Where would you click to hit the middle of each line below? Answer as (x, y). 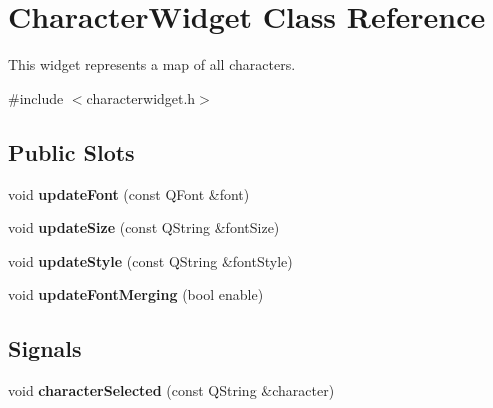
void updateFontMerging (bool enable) (136, 294)
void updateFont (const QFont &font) (129, 193)
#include (36, 97)
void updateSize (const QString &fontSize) (144, 227)
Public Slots (71, 151)
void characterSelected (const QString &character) (171, 390)
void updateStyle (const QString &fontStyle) (150, 260)
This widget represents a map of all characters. (152, 64)
